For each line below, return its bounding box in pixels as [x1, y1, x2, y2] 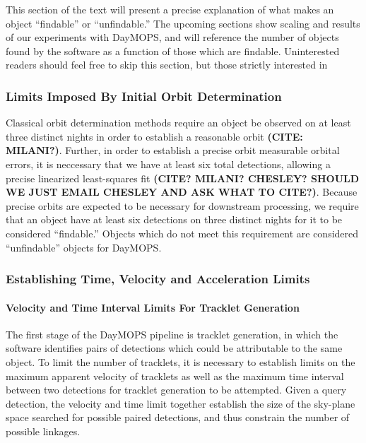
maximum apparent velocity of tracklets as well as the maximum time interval [6, 368, 344, 383]
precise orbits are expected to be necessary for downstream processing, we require [6, 198, 359, 213]
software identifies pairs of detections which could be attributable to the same [6, 341, 343, 355]
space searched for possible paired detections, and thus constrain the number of [6, 410, 350, 425]
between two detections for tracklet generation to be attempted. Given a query [6, 382, 347, 397]
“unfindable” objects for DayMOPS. [6, 240, 162, 254]
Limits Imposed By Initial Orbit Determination [6, 87, 282, 105]
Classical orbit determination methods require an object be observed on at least [6, 115, 351, 130]
